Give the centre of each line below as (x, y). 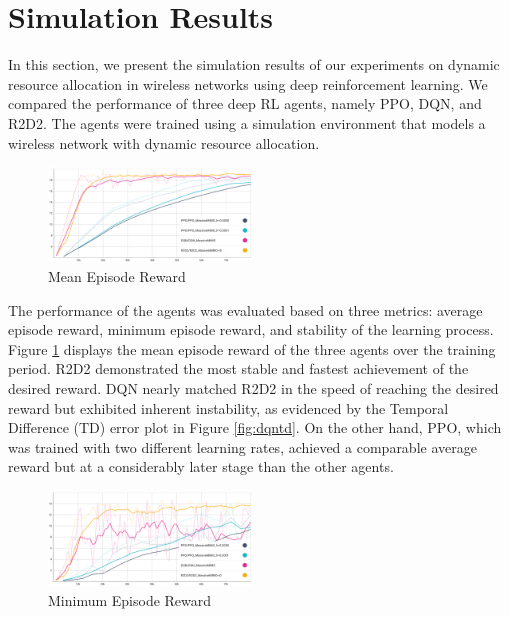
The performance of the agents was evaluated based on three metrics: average (245, 309)
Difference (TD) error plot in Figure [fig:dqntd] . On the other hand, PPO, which (255, 427)
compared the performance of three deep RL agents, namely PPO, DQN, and (245, 103)
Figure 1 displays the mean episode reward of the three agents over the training (252, 348)
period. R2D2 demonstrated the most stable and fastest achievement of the (238, 368)
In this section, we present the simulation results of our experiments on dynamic (254, 64)
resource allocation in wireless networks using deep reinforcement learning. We (248, 83)
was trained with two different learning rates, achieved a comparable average (242, 446)
